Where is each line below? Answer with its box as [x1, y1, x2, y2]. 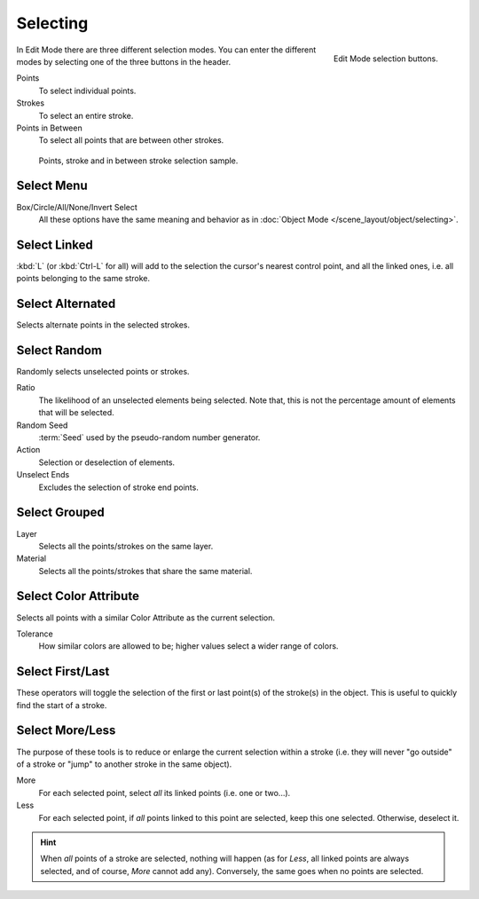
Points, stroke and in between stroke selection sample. [38, 155, 239, 166]
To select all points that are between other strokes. [38, 135, 224, 146]
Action [16, 445, 41, 455]
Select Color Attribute [16, 588, 139, 603]
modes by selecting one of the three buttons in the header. [16, 56, 232, 67]
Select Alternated [16, 296, 116, 311]
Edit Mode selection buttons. [333, 53, 438, 64]
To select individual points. [38, 85, 137, 96]
